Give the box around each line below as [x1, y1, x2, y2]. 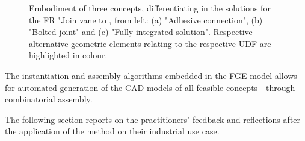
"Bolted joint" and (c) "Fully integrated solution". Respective [29, 25, 253, 38]
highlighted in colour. [29, 49, 108, 61]
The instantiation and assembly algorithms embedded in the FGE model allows [5, 69, 297, 81]
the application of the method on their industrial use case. [5, 125, 220, 137]
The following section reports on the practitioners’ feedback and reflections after [5, 113, 300, 125]
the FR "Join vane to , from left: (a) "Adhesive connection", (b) [29, 13, 263, 26]
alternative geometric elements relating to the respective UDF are [29, 37, 271, 49]
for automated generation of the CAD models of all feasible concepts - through [5, 81, 295, 93]
